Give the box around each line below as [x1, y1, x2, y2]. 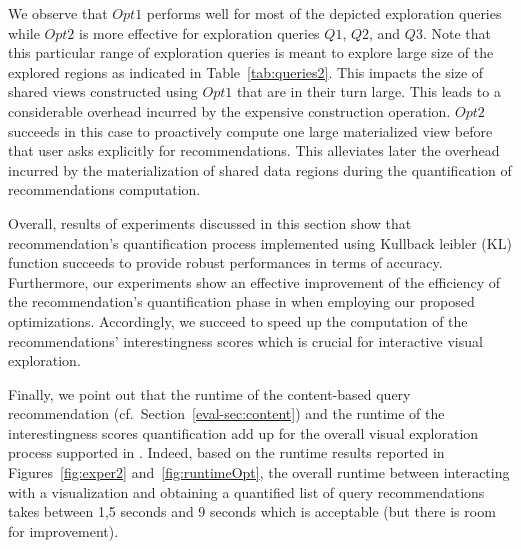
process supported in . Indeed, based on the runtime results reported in [8, 442, 445, 463]
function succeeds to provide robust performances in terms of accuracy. [8, 252, 443, 273]
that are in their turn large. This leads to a [236, 81, 501, 102]
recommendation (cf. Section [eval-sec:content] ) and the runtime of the [8, 403, 445, 424]
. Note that [422, 22, 491, 43]
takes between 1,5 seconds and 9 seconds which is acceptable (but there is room [8, 501, 496, 522]
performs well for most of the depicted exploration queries [146, 3, 502, 23]
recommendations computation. [8, 179, 201, 200]
